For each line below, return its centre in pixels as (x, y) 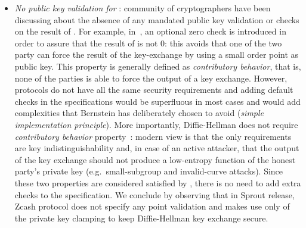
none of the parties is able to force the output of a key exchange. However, (151, 78)
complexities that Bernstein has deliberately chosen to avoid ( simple (139, 113)
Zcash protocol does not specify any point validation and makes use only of (152, 206)
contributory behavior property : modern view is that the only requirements (153, 136)
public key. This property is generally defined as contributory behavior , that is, (158, 66)
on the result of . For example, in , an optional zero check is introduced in (150, 31)
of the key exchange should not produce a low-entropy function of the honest (155, 159)
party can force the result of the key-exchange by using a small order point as (157, 54)
